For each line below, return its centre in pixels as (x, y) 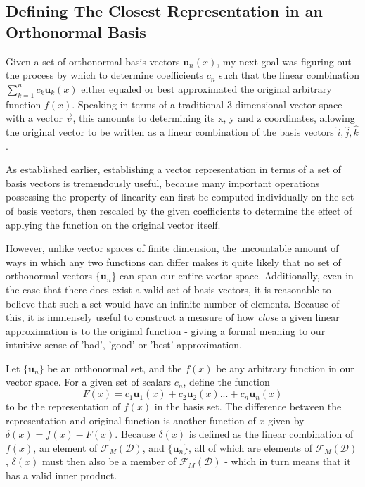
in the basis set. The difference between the (248, 406)
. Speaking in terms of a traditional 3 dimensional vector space (207, 104)
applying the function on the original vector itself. (113, 224)
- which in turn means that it (288, 461)
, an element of (65, 447)
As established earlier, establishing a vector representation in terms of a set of (173, 169)
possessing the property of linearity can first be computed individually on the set (180, 197)
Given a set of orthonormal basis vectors (93, 61)
